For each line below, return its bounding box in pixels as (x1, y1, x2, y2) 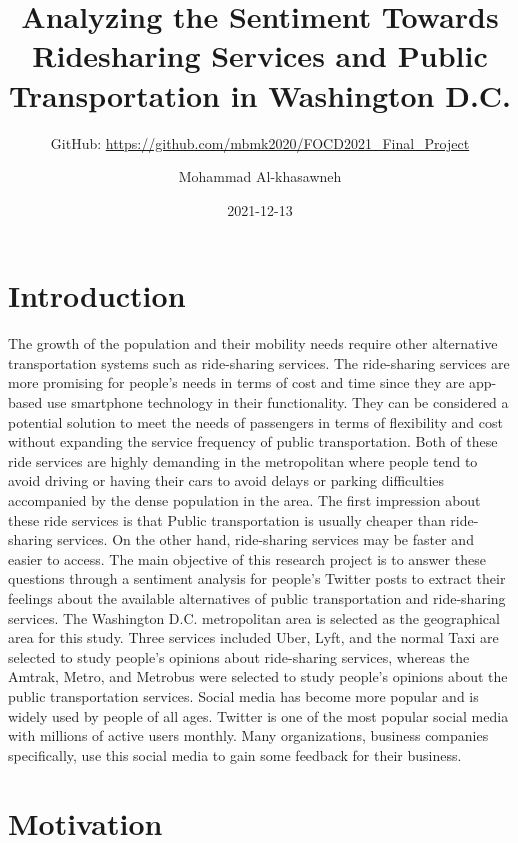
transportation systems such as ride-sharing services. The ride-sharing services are (8, 352, 510, 373)
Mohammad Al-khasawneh (178, 166, 342, 187)
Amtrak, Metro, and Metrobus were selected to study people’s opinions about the (8, 666, 508, 687)
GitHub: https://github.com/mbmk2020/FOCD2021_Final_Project (50, 132, 470, 153)
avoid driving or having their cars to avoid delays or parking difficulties (8, 470, 445, 491)
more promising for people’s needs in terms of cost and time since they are (8, 372, 465, 393)
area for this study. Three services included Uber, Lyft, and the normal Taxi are (8, 627, 499, 648)
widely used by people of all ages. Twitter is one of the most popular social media (8, 705, 509, 726)
